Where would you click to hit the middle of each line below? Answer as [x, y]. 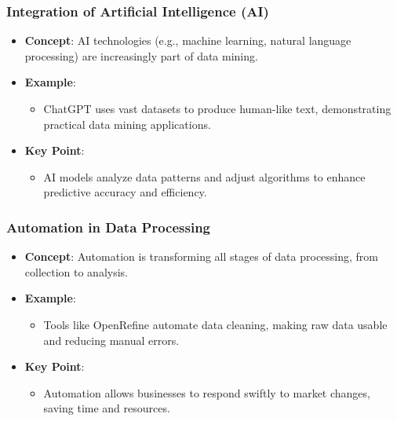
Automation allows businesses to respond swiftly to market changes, [207, 392]
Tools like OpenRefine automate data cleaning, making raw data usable [215, 324]
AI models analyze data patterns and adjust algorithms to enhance [204, 176]
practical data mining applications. [127, 124]
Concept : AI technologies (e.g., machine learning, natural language [188, 40]
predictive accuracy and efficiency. [125, 192]
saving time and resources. [107, 408]
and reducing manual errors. [111, 340]
